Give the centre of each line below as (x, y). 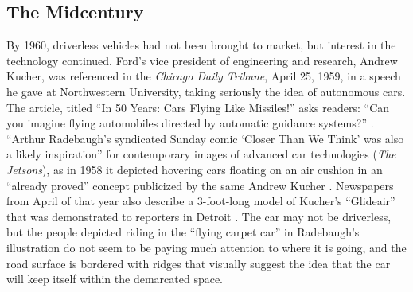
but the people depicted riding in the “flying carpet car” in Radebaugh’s (183, 232)
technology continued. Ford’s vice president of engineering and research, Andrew (202, 60)
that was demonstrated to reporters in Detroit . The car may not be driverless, (199, 216)
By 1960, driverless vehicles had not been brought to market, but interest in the (201, 45)
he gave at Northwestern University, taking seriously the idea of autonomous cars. (206, 91)
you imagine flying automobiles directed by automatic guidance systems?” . (190, 123)
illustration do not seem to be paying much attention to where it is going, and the (206, 247)
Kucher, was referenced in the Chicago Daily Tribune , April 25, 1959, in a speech (204, 76)
